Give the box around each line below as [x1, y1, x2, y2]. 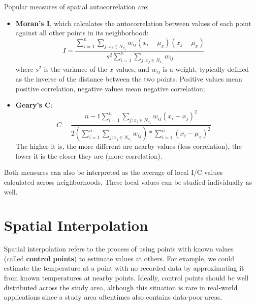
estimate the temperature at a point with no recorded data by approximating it [4, 263, 244, 273]
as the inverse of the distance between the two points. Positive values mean [15, 74, 242, 84]
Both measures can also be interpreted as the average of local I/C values [4, 167, 223, 177]
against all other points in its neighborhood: [15, 28, 149, 38]
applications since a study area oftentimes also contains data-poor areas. [4, 292, 223, 302]
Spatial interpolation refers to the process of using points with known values [4, 244, 234, 254]
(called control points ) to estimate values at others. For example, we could [4, 253, 234, 263]
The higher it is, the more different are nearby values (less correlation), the [15, 141, 242, 151]
